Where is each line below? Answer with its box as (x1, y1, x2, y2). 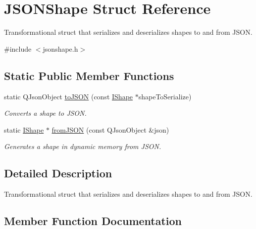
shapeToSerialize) (138, 91, 192, 101)
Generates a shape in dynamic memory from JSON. (4, 141, 161, 152)
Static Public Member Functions (4, 68, 174, 83)
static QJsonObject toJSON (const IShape (4, 91, 133, 101)
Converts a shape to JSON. (4, 108, 87, 118)
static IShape (4, 124, 44, 135)
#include (4, 43, 32, 54)
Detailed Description (4, 165, 112, 181)
